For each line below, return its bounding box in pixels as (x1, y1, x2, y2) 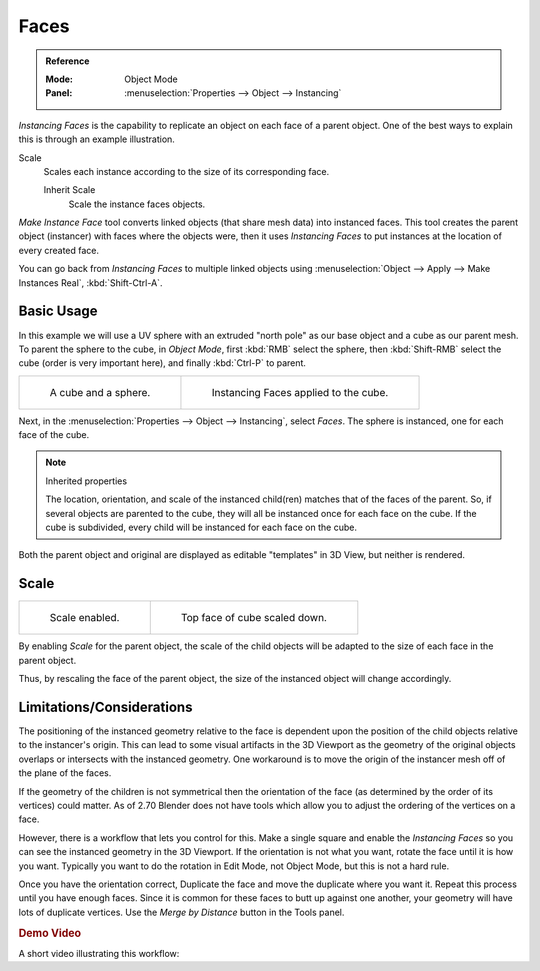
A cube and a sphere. (49, 385, 151, 399)
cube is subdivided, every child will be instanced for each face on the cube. (45, 521, 357, 534)
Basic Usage (18, 303, 98, 320)
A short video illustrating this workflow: (18, 947, 180, 959)
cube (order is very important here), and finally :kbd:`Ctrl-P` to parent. (18, 357, 307, 369)
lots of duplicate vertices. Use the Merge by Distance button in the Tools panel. (18, 906, 345, 918)
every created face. (18, 244, 100, 256)
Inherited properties (45, 475, 128, 487)
